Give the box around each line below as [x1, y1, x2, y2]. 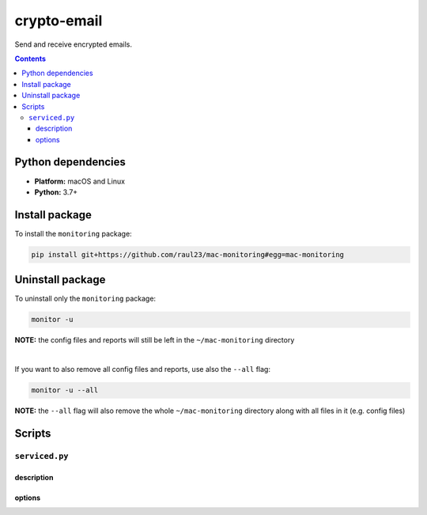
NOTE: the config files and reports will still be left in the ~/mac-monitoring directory [14, 335, 295, 345]
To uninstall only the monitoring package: [14, 293, 157, 304]
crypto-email [14, 12, 103, 29]
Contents [14, 54, 47, 63]
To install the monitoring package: [14, 229, 132, 238]
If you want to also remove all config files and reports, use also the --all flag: [14, 365, 270, 374]
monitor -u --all [31, 386, 99, 395]
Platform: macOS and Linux [34, 176, 126, 186]
